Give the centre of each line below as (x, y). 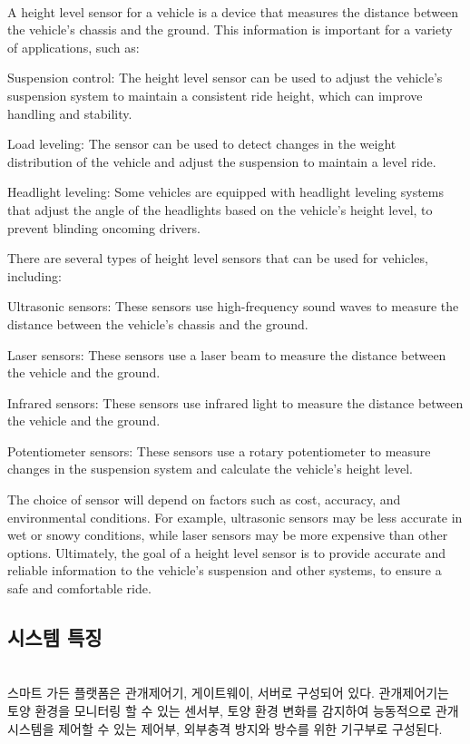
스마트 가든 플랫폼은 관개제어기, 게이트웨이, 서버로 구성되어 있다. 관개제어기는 (228, 693)
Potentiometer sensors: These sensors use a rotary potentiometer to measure (219, 450)
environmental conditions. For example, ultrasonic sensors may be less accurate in (235, 517)
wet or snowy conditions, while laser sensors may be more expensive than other (228, 535)
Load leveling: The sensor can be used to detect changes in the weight (202, 144)
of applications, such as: (73, 47)
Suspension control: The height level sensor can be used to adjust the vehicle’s (225, 78)
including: (34, 275)
